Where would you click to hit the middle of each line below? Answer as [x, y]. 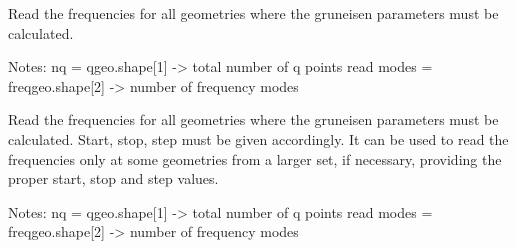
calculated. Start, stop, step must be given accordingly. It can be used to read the [258, 138]
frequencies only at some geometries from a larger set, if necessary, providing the [255, 158]
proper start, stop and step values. [113, 178]
